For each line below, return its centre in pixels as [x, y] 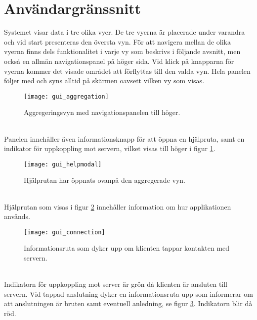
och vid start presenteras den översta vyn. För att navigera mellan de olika [117, 41]
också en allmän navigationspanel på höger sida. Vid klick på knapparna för [119, 61]
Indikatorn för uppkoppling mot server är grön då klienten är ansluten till [116, 284]
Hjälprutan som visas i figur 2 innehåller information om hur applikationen [118, 206]
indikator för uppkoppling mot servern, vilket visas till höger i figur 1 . [110, 148]
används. [17, 216]
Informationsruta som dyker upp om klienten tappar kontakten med [127, 248]
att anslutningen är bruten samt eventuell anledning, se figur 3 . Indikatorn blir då [128, 303]
